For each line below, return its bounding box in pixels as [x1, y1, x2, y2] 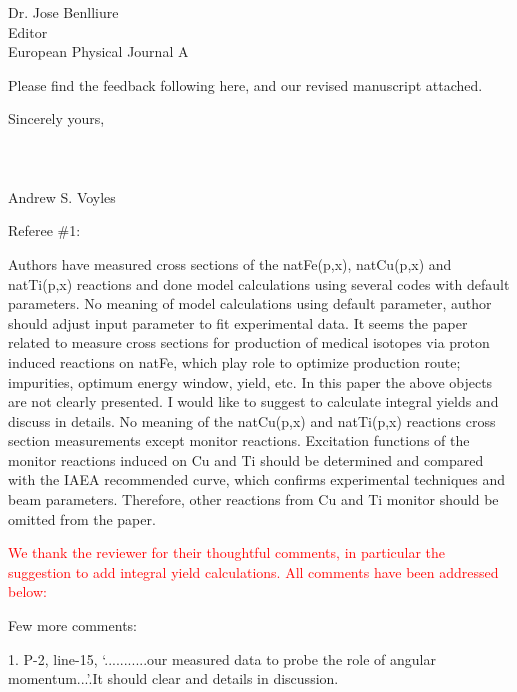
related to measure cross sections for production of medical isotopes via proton [8, 332, 490, 353]
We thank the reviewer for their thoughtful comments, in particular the [8, 542, 446, 563]
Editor [8, 21, 48, 42]
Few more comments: [8, 615, 137, 636]
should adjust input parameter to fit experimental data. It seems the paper [8, 312, 468, 333]
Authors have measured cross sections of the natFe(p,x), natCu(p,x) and [8, 253, 452, 274]
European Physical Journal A [8, 41, 189, 62]
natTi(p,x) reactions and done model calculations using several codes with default [8, 273, 510, 294]
